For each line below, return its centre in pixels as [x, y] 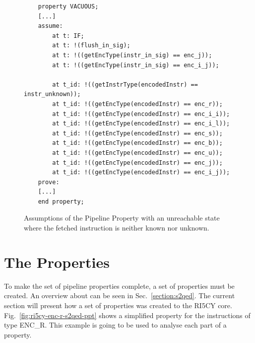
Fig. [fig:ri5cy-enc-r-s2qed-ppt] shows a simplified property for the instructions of [127, 315]
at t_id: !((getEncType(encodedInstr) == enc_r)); [137, 104]
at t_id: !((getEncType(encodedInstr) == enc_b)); [137, 143]
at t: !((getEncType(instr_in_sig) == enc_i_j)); [136, 65]
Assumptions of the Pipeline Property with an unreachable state [122, 218]
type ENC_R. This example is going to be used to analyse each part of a [115, 325]
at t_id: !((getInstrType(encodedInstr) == [125, 84]
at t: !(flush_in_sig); [91, 46]
